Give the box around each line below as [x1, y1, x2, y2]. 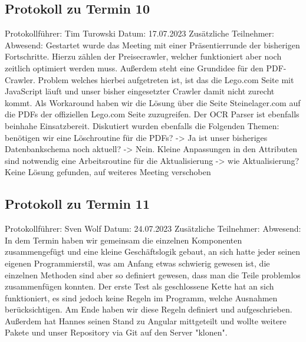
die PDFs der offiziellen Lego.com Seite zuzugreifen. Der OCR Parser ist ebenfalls [5, 108, 300, 120]
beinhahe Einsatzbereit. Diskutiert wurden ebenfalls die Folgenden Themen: [5, 119, 279, 131]
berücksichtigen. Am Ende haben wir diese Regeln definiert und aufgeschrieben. [5, 303, 292, 315]
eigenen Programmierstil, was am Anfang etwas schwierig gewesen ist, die [5, 256, 270, 269]
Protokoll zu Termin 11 [5, 195, 150, 213]
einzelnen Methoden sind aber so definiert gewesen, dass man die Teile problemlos [5, 268, 301, 281]
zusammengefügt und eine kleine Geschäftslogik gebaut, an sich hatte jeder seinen [5, 245, 301, 258]
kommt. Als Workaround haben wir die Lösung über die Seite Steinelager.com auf [5, 96, 301, 108]
